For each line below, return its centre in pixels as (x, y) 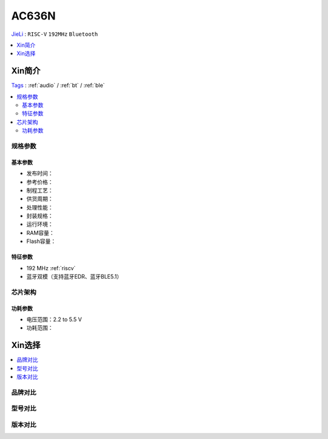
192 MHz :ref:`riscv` (51, 268)
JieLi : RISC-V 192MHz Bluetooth (55, 34)
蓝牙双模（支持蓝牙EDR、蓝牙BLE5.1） (74, 277)
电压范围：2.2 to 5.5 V (54, 319)
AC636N (33, 16)
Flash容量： (41, 241)
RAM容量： (40, 233)
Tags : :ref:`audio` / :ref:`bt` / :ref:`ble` (58, 86)
